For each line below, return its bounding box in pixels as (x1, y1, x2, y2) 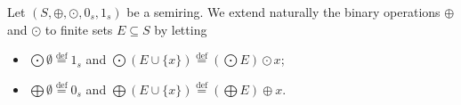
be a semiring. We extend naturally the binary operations (126, 3, 441, 20)
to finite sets (44, 20, 113, 38)
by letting (154, 20, 207, 38)
